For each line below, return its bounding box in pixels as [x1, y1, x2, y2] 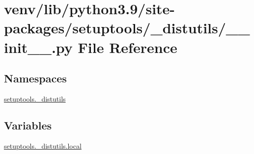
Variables [4, 117, 52, 132]
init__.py [4, 37, 73, 57]
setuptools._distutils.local [4, 140, 82, 151]
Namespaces [4, 71, 67, 86]
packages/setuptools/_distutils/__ [4, 18, 250, 38]
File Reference [78, 37, 177, 57]
